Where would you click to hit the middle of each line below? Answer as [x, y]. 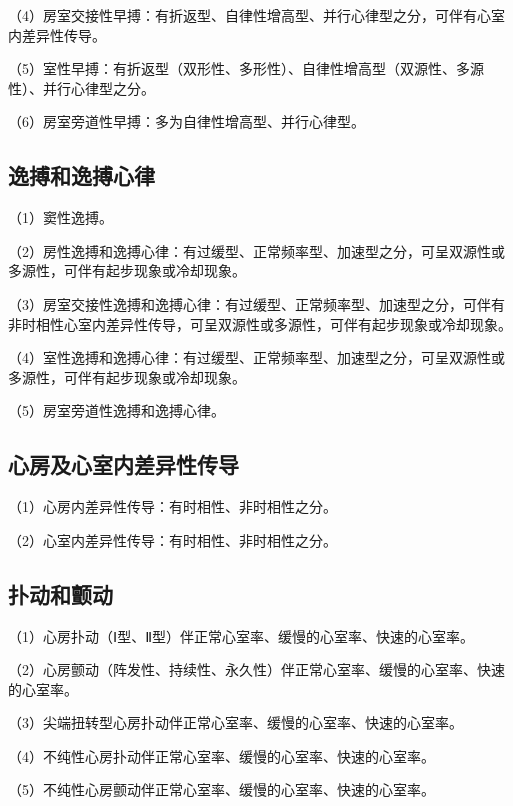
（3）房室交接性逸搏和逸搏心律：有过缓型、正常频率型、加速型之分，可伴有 [256, 303]
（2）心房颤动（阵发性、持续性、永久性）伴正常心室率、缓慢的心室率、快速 [256, 669]
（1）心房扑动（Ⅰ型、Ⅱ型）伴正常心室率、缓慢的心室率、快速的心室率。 [241, 635]
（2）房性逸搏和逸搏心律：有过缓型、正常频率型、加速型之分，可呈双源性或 [256, 250]
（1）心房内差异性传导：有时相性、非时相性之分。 [172, 506]
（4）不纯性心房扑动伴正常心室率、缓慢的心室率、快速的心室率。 [221, 755]
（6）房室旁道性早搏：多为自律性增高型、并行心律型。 [186, 121]
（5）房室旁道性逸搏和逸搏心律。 [116, 410]
